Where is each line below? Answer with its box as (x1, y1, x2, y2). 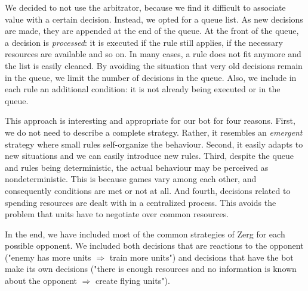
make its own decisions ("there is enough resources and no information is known (5, 262, 297, 275)
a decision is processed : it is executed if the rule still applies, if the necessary (5, 36, 283, 48)
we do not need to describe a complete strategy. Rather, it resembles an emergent (5, 126, 303, 138)
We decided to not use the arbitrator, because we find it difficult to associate (5, 1, 286, 13)
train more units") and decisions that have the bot (109, 251, 294, 263)
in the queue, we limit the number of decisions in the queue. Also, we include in (5, 71, 297, 83)
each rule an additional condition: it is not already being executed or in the (5, 83, 281, 95)
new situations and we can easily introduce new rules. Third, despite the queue (5, 149, 294, 162)
